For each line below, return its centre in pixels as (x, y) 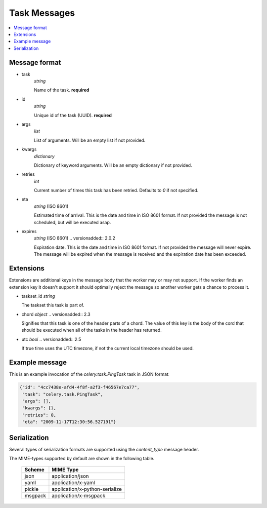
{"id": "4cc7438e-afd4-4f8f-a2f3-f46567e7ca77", (80, 387)
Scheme (34, 470)
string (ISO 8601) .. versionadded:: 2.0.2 (75, 238)
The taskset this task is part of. (53, 305)
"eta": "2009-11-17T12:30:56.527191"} (69, 422)
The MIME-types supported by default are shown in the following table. (82, 458)
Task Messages (42, 13)
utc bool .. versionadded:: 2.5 (51, 339)
